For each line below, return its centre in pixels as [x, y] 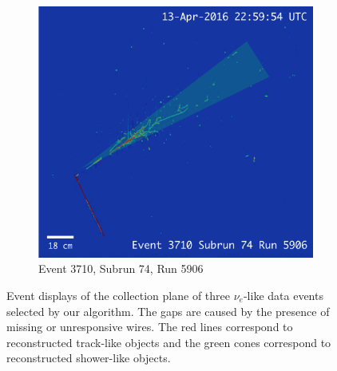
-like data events [283, 295]
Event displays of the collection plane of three [118, 295]
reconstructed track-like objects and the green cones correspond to [169, 342]
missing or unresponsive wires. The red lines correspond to [150, 327]
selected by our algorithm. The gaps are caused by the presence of [168, 311]
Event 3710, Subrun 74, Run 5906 [121, 268]
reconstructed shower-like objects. [89, 358]
